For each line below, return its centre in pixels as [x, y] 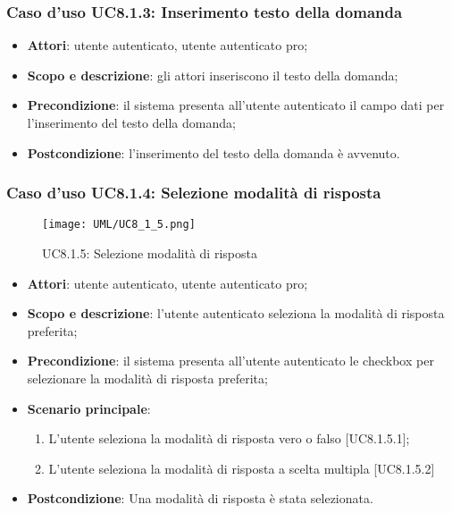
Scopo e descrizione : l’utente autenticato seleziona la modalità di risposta [236, 313]
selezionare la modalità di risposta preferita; [147, 378]
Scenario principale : [89, 408]
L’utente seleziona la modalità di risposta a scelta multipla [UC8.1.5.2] [242, 468]
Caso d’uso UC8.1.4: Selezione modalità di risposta [194, 193]
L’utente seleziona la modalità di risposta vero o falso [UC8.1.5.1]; [229, 438]
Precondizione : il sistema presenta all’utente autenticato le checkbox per [230, 361]
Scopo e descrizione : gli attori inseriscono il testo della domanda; [213, 75]
